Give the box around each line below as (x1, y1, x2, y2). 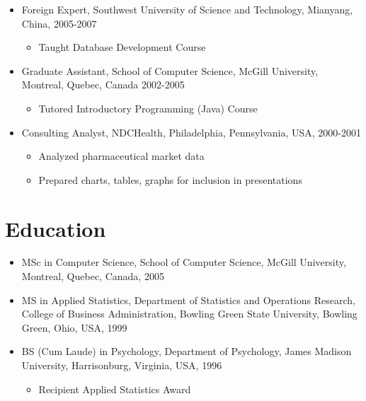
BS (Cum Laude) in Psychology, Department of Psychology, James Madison (21, 344, 352, 359)
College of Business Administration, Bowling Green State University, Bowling (21, 306, 358, 321)
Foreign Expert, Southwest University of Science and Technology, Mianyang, (21, 2, 353, 16)
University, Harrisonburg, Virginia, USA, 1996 (21, 358, 222, 373)
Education (5, 214, 106, 243)
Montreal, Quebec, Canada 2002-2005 (21, 77, 185, 92)
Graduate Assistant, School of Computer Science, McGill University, (21, 63, 319, 78)
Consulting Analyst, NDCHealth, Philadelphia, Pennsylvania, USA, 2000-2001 (21, 124, 362, 139)
